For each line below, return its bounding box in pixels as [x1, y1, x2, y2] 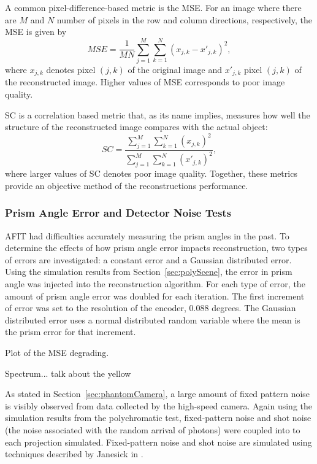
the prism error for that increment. [5, 325, 136, 338]
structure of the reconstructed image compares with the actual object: [5, 120, 268, 133]
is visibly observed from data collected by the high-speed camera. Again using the [5, 399, 312, 412]
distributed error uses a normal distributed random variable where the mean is [5, 313, 300, 326]
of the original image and [128, 63, 223, 75]
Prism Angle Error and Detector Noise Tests [5, 205, 232, 220]
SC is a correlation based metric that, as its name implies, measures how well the [5, 108, 310, 121]
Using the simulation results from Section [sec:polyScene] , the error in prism [5, 265, 292, 278]
